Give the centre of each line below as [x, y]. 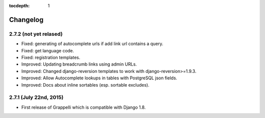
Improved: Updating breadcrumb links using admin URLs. [79, 64]
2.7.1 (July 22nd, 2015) [36, 97]
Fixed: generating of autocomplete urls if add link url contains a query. [93, 44]
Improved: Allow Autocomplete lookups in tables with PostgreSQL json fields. [99, 78]
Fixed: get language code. [48, 50]
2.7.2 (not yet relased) [36, 34]
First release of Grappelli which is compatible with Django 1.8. [83, 107]
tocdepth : [19, 6]
